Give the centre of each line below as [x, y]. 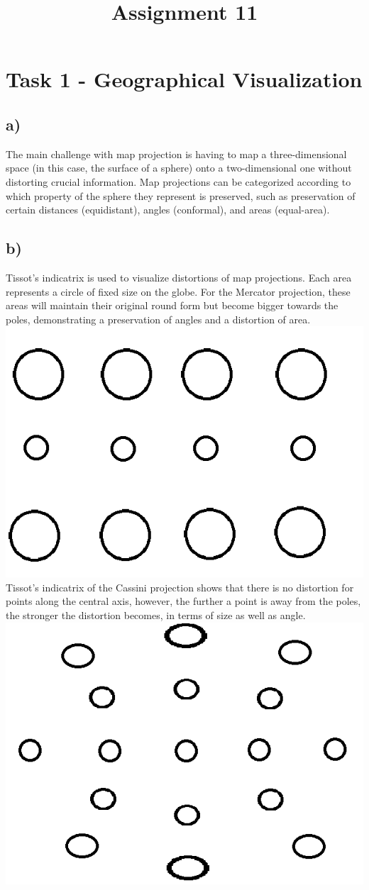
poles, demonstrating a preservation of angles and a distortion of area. [158, 319]
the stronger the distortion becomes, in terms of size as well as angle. [156, 615]
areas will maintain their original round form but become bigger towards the [172, 305]
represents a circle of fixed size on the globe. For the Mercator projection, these [178, 291]
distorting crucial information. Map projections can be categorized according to [178, 181]
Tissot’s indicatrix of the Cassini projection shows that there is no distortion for [180, 587]
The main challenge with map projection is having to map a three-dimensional [176, 154]
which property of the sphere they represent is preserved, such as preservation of [181, 195]
